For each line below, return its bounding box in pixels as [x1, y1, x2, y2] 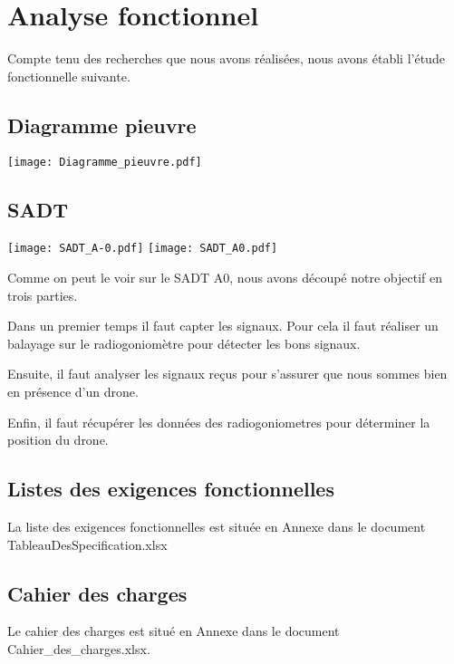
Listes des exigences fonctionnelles [7, 475, 334, 503]
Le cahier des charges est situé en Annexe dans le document [7, 621, 340, 640]
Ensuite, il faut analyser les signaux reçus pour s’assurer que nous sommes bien [7, 364, 448, 383]
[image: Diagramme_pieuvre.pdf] [7, 155, 202, 168]
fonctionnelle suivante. [7, 66, 130, 85]
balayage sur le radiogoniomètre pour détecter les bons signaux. [7, 333, 361, 352]
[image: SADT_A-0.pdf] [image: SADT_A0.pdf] [7, 242, 278, 255]
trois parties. [7, 285, 78, 304]
